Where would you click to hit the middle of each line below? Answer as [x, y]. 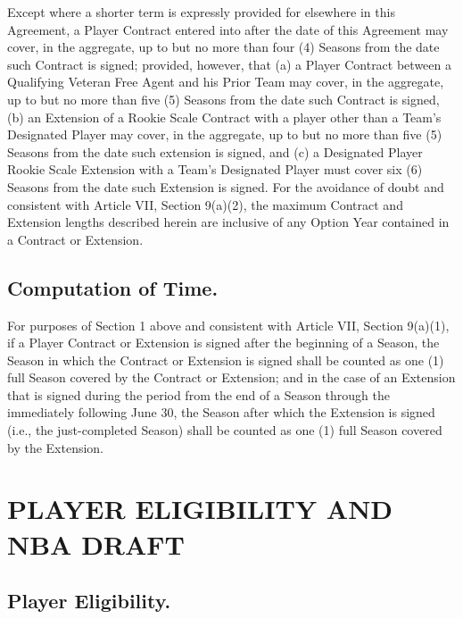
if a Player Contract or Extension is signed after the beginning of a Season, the [223, 343]
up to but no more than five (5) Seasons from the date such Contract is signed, [223, 99]
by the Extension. [56, 447]
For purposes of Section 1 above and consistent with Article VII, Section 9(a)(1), [228, 325]
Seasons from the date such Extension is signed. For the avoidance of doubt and [226, 186]
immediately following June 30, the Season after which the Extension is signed [221, 412]
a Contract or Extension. [75, 239]
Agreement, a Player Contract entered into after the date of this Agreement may [228, 29]
